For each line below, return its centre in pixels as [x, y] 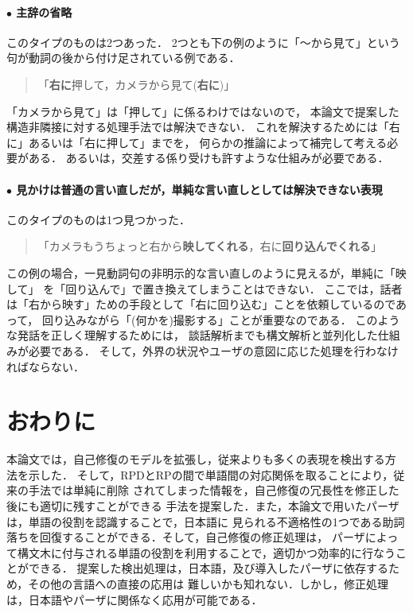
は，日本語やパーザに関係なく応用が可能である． [134, 599]
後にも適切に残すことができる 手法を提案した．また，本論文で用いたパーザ [203, 506]
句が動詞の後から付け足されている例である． [123, 58]
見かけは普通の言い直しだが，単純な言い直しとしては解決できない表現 [199, 189]
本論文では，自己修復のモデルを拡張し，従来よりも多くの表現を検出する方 [201, 459]
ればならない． [45, 366]
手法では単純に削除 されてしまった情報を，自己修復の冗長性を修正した [214, 490]
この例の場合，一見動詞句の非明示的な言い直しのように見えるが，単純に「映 [206, 272]
